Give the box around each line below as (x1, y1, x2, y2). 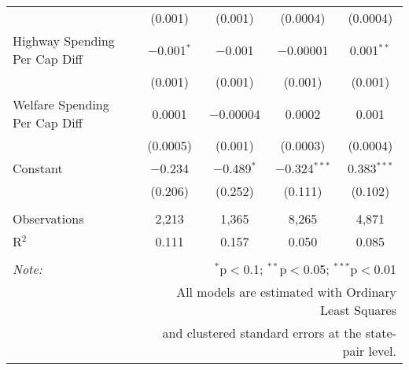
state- (365, 324, 396, 342)
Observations (13, 209, 84, 228)
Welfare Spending (13, 95, 109, 113)
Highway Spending (13, 31, 115, 50)
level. (368, 342, 396, 360)
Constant (13, 159, 63, 177)
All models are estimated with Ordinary (176, 283, 396, 301)
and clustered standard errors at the (162, 324, 362, 342)
